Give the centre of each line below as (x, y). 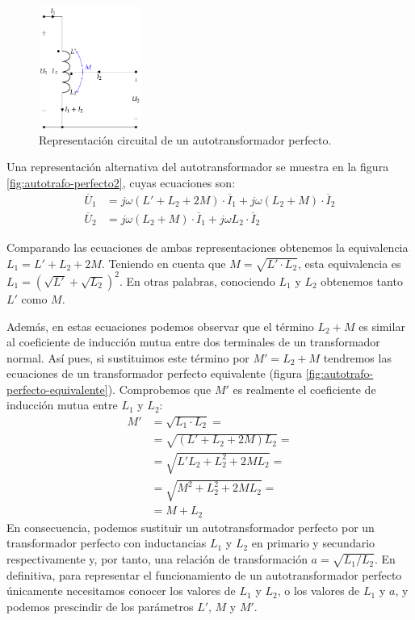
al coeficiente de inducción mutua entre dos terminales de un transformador (193, 342)
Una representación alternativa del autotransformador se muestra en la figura (198, 167)
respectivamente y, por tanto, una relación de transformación (157, 559)
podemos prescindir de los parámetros (100, 606)
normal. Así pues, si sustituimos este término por (128, 357)
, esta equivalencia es (349, 263)
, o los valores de (319, 591)
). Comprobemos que (159, 389)
